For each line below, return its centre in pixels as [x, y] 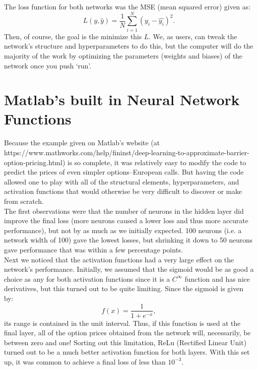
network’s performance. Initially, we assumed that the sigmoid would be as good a [129, 269]
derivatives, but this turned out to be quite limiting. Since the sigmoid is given [124, 288]
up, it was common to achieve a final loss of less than [85, 361]
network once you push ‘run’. [48, 65]
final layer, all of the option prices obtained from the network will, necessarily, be [128, 333]
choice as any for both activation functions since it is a [87, 278]
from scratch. [24, 201]
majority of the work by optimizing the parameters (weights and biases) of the [123, 55]
